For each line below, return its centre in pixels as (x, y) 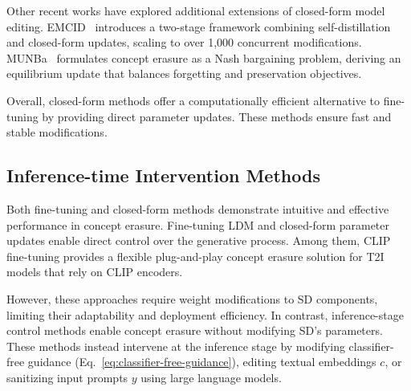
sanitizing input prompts (67, 377)
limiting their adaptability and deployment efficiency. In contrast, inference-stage (205, 314)
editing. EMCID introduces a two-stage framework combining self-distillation (199, 26)
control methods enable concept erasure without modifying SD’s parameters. (195, 330)
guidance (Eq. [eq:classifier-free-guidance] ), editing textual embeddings (202, 362)
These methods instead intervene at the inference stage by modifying (176, 346)
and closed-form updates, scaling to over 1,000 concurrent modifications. (184, 42)
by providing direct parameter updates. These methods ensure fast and (217, 116)
